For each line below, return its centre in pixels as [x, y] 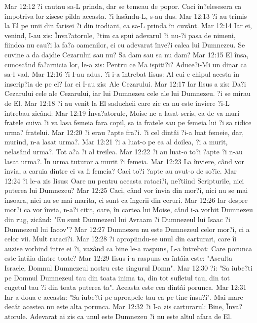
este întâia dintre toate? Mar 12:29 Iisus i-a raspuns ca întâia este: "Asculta [119, 258]
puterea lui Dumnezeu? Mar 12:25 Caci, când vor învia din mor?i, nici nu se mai [126, 190]
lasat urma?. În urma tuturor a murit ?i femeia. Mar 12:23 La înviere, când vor [124, 161]
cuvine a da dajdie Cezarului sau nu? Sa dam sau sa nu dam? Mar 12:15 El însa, [127, 54]
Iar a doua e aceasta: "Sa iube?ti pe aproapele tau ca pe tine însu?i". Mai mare [124, 297]
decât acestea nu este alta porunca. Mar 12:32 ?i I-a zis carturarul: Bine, [114, 306]
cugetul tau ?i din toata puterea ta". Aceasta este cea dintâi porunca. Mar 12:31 [126, 287]
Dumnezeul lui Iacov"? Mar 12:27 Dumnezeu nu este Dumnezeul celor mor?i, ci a [127, 229]
